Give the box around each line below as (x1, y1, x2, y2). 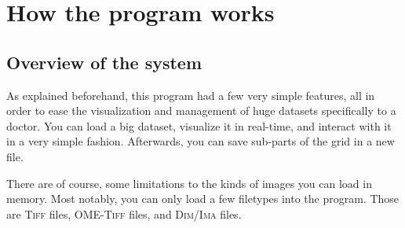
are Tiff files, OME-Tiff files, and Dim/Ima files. (6, 205, 242, 222)
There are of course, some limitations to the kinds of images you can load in (6, 175, 372, 191)
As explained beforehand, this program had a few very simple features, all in (6, 86, 375, 103)
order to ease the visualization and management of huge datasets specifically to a (6, 102, 396, 119)
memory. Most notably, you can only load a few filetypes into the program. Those (6, 190, 400, 207)
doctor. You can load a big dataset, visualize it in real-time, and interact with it (6, 117, 392, 134)
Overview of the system (6, 50, 202, 74)
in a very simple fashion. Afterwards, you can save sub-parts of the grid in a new (6, 133, 395, 149)
